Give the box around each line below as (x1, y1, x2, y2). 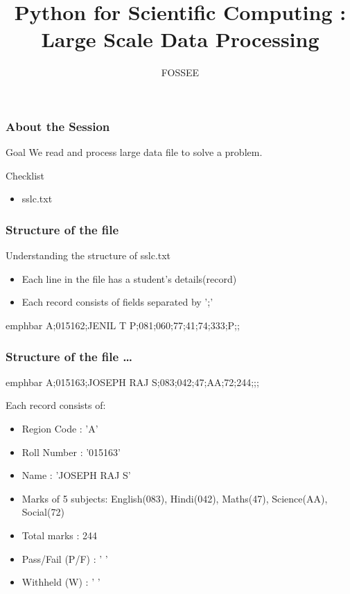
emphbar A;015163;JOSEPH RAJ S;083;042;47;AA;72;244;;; (6, 374, 259, 389)
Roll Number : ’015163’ (21, 444, 121, 459)
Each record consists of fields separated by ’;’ (21, 295, 213, 309)
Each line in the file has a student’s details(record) (21, 271, 237, 286)
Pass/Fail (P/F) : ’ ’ (21, 551, 108, 566)
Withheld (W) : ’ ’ (21, 575, 100, 589)
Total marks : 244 (21, 527, 98, 542)
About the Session (6, 117, 110, 134)
